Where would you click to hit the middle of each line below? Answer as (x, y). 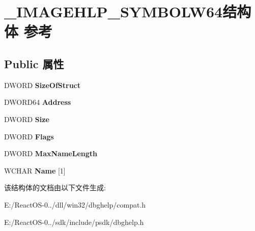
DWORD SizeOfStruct (42, 85)
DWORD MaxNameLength (51, 153)
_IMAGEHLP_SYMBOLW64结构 (128, 11)
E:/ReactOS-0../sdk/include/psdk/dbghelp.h (74, 222)
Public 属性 (34, 63)
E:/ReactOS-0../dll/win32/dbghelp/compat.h (75, 204)
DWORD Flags (29, 136)
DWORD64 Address (38, 102)
